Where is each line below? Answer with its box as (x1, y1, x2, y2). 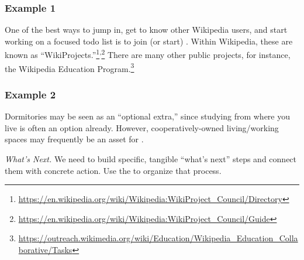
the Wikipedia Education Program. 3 (5, 60, 134, 74)
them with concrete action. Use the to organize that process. (5, 164, 222, 176)
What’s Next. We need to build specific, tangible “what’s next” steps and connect (5, 152, 297, 165)
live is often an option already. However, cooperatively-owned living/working (5, 121, 279, 134)
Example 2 (5, 87, 56, 101)
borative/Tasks (18, 243, 72, 255)
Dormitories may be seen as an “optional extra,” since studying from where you (5, 110, 291, 122)
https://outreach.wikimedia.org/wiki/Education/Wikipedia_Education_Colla (18, 232, 298, 244)
